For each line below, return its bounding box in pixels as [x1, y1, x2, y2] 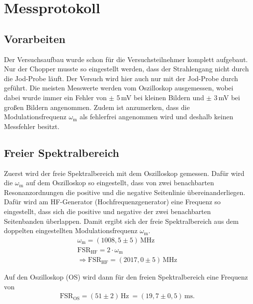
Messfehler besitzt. [4, 121, 60, 131]
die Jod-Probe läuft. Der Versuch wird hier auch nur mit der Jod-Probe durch [4, 73, 238, 83]
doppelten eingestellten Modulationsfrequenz [4, 225, 138, 236]
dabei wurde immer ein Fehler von [4, 92, 107, 102]
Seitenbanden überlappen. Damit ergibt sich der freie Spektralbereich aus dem [4, 216, 239, 226]
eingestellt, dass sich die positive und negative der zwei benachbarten [4, 206, 211, 216]
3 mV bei [214, 92, 240, 102]
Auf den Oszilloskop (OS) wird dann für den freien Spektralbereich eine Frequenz [4, 272, 248, 282]
